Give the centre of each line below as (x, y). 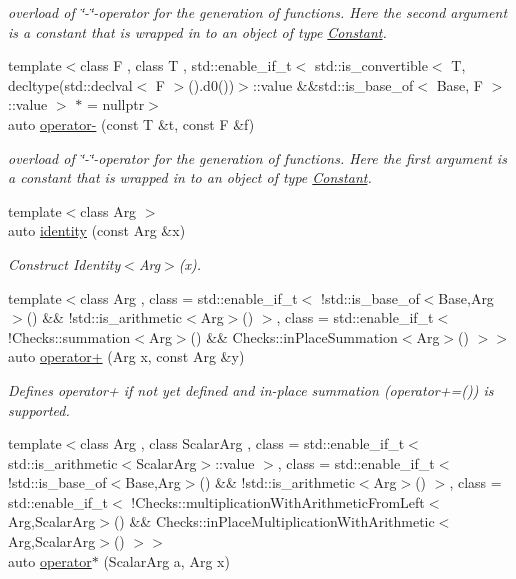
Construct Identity (64, 263)
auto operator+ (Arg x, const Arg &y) (126, 356)
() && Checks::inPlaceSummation (294, 336)
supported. (39, 409)
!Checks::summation (69, 336)
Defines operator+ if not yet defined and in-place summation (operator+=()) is (251, 389)
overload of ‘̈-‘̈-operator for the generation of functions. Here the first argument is (257, 157)
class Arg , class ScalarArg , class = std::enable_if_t (242, 443)
